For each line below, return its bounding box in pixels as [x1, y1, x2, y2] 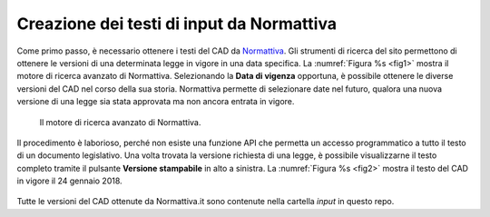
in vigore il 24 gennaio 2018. [16, 175, 122, 186]
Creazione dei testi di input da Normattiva [16, 14, 338, 34]
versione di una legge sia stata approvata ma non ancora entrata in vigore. [16, 96, 295, 107]
